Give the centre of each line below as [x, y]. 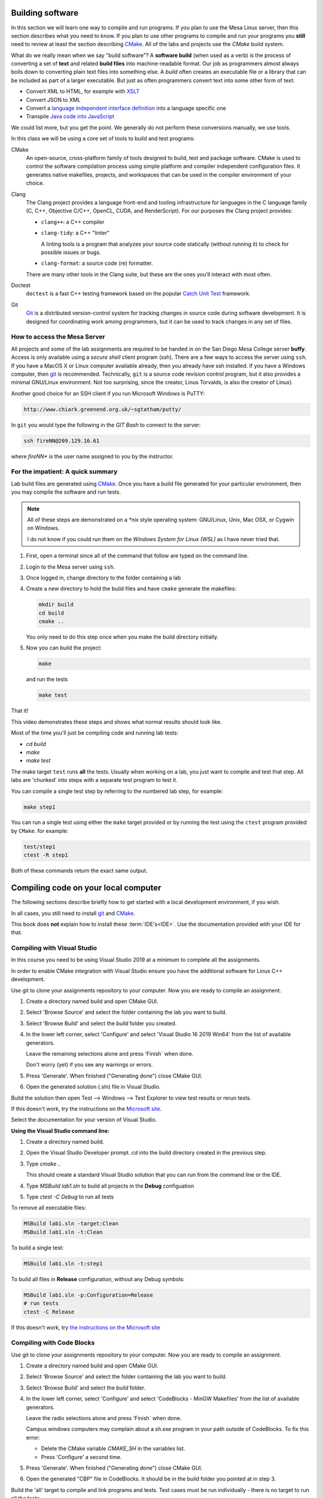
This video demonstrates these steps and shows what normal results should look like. [117, 721]
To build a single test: [37, 1248]
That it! [20, 711]
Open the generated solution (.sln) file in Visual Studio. [93, 1087]
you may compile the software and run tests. [66, 492]
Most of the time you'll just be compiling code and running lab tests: [95, 733]
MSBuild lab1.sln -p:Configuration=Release [89, 1295]
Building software [45, 13]
